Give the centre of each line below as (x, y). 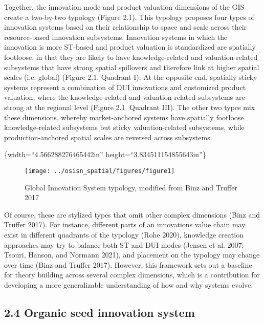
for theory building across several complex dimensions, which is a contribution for (132, 275)
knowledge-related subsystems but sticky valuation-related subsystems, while (124, 127)
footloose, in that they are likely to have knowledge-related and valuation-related (131, 57)
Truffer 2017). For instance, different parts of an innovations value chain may (125, 224)
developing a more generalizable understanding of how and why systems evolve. (129, 284)
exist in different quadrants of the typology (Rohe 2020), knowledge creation (124, 234)
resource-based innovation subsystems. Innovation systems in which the (116, 37)
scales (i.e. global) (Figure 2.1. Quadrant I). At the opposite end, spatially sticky (131, 77)
